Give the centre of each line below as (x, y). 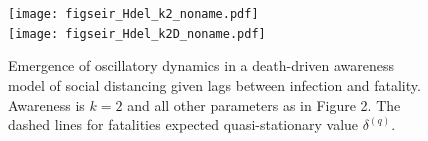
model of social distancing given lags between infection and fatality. (214, 84)
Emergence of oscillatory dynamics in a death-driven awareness (201, 65)
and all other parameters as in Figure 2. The (264, 104)
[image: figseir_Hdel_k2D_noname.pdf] (137, 33)
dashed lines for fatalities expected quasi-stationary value (183, 124)
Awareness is (46, 104)
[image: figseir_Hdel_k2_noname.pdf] (133, 14)
